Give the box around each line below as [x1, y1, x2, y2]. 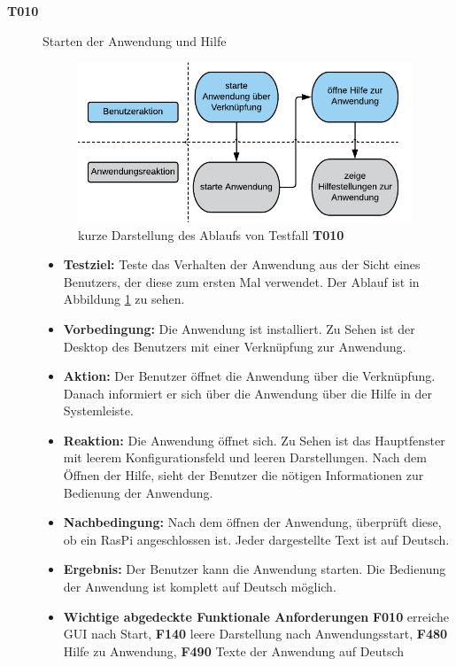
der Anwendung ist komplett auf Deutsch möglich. [63, 577, 336, 596]
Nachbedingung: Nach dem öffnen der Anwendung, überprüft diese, [63, 513, 442, 531]
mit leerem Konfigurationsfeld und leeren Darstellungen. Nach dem [63, 448, 427, 467]
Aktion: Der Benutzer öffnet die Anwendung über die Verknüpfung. [63, 367, 436, 385]
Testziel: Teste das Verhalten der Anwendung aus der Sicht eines [63, 255, 421, 274]
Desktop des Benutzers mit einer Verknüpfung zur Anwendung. [63, 337, 406, 355]
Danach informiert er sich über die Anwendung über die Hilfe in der [63, 383, 433, 402]
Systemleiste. [63, 401, 134, 420]
